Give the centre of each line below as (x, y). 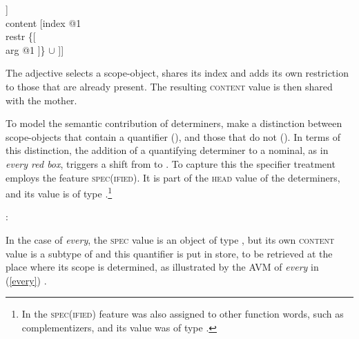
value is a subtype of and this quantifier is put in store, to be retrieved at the (169, 253)
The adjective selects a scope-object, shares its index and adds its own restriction (177, 73)
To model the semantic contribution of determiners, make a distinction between (174, 123)
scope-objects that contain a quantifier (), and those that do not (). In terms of (173, 136)
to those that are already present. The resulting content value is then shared (169, 86)
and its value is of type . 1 (59, 192)
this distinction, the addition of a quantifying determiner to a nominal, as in (167, 150)
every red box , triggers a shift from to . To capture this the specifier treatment (171, 163)
